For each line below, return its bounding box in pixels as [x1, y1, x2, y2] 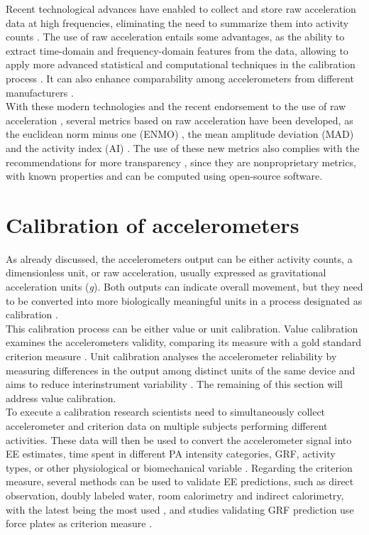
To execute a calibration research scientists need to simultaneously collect [6, 404, 326, 419]
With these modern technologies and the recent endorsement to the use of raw [6, 99, 346, 114]
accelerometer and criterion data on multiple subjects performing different [6, 418, 328, 433]
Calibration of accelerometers [6, 210, 299, 239]
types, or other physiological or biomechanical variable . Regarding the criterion [6, 460, 353, 475]
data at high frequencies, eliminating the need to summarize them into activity [6, 15, 349, 30]
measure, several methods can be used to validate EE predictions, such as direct [6, 474, 354, 489]
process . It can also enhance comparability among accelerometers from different [6, 70, 354, 85]
